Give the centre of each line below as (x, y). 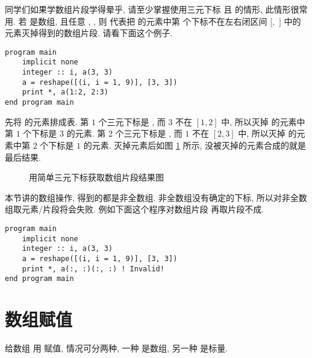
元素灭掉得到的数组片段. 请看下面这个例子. (89, 33)
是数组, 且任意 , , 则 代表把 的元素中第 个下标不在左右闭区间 (148, 21)
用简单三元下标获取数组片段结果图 (96, 177)
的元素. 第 (86, 133)
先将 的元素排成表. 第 (47, 121)
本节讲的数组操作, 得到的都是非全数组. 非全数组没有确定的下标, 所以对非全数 (156, 197)
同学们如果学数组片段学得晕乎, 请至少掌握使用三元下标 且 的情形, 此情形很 (152, 9)
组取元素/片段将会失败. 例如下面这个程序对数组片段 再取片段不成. (135, 209)
